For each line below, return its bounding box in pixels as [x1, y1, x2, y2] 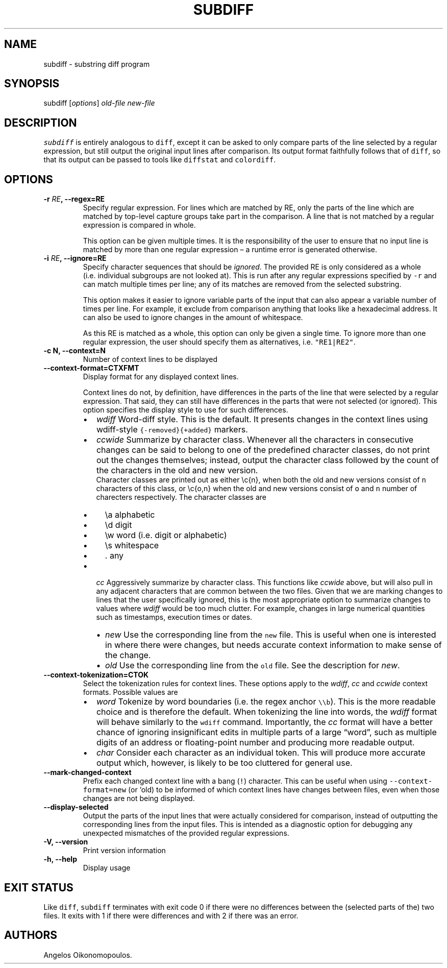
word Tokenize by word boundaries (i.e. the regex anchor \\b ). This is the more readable [96, 696, 436, 707]
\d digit [105, 520, 132, 530]
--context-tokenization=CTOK [43, 670, 149, 680]
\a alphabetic [105, 510, 155, 520]
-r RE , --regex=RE [43, 195, 105, 204]
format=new [83, 786, 127, 794]
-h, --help [43, 855, 77, 864]
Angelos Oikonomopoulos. [43, 950, 132, 959]
